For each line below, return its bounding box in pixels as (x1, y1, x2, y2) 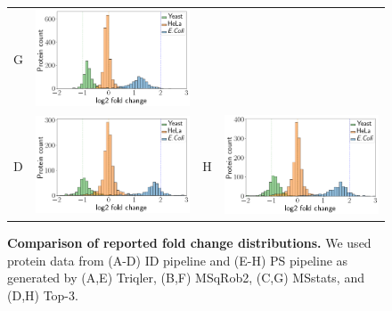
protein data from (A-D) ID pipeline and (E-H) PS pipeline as (7, 250, 348, 269)
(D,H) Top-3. (7, 285, 78, 304)
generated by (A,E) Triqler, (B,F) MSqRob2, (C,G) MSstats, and (7, 268, 364, 287)
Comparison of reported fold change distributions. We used (7, 233, 372, 251)
